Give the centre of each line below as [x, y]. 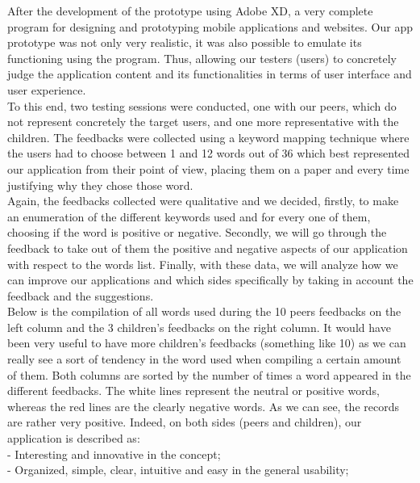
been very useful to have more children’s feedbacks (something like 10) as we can [207, 343]
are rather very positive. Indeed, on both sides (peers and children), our [185, 422]
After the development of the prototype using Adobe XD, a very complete [190, 10]
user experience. [47, 89]
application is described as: [74, 438]
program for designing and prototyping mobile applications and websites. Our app [210, 26]
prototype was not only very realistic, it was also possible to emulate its [185, 42]
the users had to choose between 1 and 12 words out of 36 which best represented [209, 153]
